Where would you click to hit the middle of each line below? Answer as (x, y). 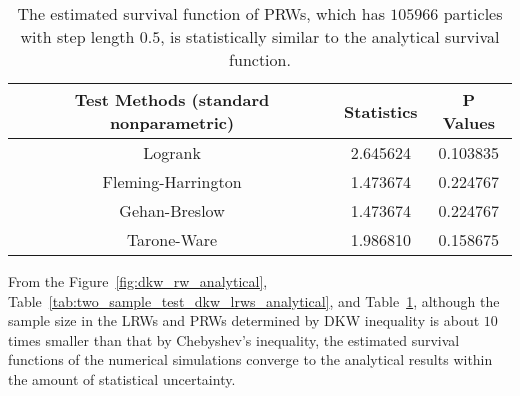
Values (468, 122)
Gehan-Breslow (172, 210)
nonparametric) (172, 122)
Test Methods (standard (172, 99)
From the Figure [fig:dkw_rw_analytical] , (138, 281)
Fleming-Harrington (172, 181)
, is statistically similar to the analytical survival (330, 36)
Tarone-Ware (172, 239)
